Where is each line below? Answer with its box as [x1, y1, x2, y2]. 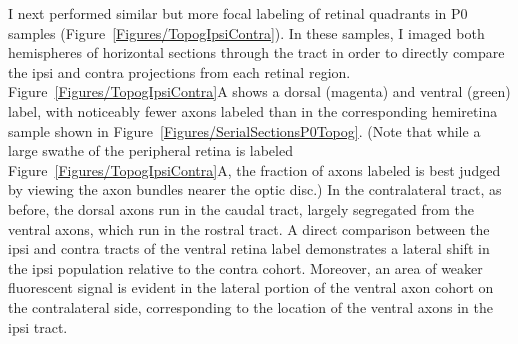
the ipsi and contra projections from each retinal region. [8, 61, 351, 82]
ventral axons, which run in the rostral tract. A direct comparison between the [8, 218, 490, 239]
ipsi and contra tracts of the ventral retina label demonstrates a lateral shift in [8, 238, 490, 259]
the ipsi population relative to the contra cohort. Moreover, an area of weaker [8, 257, 483, 278]
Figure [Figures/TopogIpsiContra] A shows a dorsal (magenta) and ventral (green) [8, 81, 511, 102]
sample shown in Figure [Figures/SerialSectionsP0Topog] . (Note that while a [8, 120, 481, 141]
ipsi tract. [8, 316, 68, 337]
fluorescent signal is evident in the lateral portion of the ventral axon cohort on [8, 277, 494, 298]
